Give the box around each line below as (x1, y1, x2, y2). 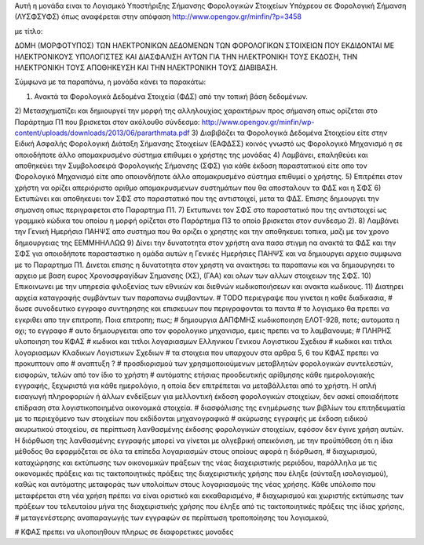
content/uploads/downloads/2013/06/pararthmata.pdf (14, 128, 190, 137)
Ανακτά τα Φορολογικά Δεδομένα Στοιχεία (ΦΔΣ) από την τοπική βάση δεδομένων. (34, 91, 308, 101)
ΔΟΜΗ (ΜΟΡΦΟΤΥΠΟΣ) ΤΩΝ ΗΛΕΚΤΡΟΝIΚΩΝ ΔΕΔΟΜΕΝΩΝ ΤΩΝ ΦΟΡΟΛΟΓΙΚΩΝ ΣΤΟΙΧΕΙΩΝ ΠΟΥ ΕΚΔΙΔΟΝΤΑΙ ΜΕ (14, 41, 395, 50)
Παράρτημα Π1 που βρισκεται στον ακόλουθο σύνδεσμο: (14, 117, 200, 126)
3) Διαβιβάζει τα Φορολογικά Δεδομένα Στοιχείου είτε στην (191, 128, 388, 137)
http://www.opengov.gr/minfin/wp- (201, 117, 315, 126)
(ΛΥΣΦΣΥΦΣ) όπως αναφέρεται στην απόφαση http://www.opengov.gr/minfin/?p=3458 (14, 12, 302, 21)
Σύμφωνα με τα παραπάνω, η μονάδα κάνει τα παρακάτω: (14, 77, 207, 86)
